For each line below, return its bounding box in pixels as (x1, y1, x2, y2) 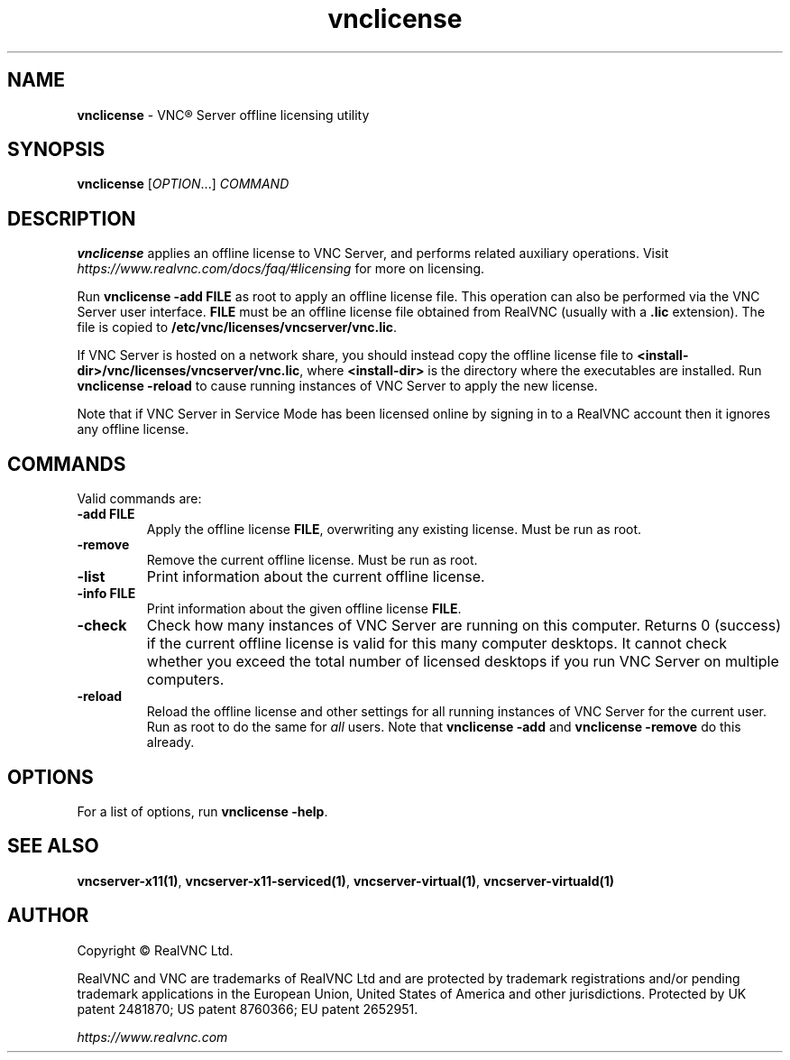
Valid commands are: (77, 491, 202, 507)
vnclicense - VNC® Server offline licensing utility (77, 106, 370, 123)
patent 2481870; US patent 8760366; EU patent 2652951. (77, 1000, 418, 1017)
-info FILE (77, 585, 136, 602)
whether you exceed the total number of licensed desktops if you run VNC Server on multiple (146, 652, 779, 671)
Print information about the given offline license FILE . (146, 601, 462, 617)
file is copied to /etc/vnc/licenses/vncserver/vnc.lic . (77, 319, 398, 336)
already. (146, 734, 195, 751)
